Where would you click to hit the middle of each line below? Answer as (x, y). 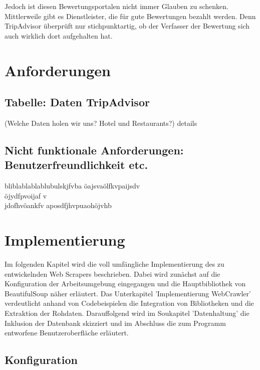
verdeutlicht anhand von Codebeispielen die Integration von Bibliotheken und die (129, 303)
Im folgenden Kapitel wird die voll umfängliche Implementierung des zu (114, 264)
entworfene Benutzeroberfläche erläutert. (67, 333)
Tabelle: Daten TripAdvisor (77, 102)
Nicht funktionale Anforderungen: (94, 150)
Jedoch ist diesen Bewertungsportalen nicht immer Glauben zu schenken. (116, 6)
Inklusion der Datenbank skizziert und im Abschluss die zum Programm (115, 323)
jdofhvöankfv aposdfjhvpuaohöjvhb (58, 205)
